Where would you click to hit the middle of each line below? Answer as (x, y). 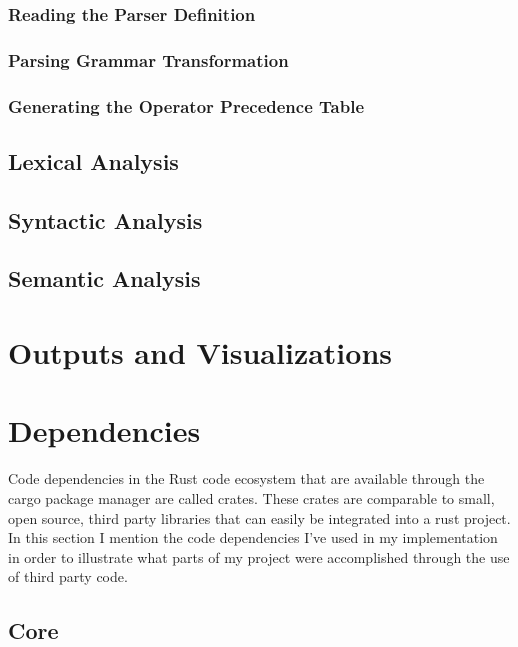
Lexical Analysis (93, 160)
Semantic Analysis (104, 278)
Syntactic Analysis (105, 219)
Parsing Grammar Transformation (148, 59)
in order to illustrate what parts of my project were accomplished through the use (259, 556)
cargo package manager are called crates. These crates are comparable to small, (251, 497)
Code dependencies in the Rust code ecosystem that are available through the (246, 478)
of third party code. (68, 576)
